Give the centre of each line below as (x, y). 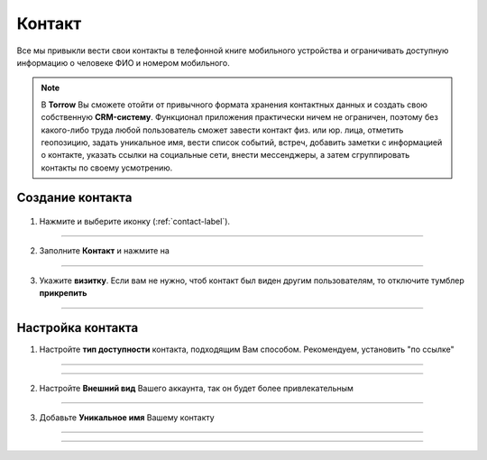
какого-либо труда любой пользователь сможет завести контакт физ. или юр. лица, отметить (222, 130)
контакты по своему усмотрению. (107, 168)
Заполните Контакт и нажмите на (105, 251)
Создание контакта (74, 198)
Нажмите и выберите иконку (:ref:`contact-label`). (134, 222)
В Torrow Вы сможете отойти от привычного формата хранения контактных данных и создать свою (234, 105)
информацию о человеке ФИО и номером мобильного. (123, 62)
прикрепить (63, 293)
